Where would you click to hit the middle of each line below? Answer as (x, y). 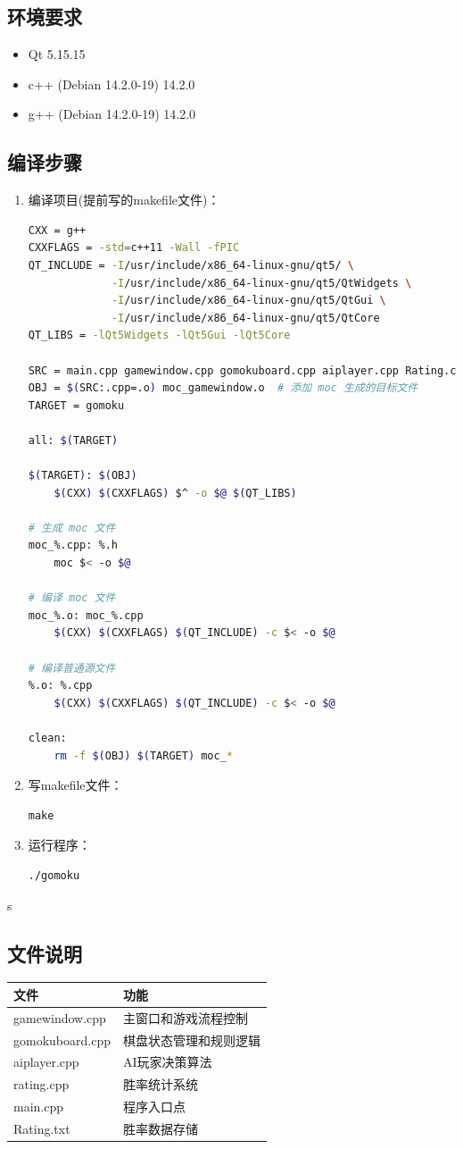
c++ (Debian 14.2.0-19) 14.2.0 (112, 84)
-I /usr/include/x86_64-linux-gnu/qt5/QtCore (245, 318)
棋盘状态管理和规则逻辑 (191, 1040)
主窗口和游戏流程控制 (185, 1017)
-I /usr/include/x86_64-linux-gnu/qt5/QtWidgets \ (261, 283)
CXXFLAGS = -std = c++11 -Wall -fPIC (134, 248)
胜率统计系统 (160, 1084)
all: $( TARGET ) (73, 440)
